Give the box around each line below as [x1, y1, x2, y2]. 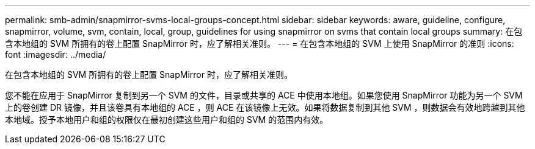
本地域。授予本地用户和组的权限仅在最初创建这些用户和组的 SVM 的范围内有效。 [5, 114, 329, 125]
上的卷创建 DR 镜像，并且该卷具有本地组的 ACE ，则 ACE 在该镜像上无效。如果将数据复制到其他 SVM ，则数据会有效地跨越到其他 [5, 102, 525, 113]
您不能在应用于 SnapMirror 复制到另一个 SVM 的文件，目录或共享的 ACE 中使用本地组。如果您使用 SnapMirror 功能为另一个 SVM [5, 90, 523, 100]
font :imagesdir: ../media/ [5, 49, 106, 60]
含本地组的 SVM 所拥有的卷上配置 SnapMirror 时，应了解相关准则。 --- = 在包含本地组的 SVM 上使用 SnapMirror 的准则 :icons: [5, 38, 514, 49]
